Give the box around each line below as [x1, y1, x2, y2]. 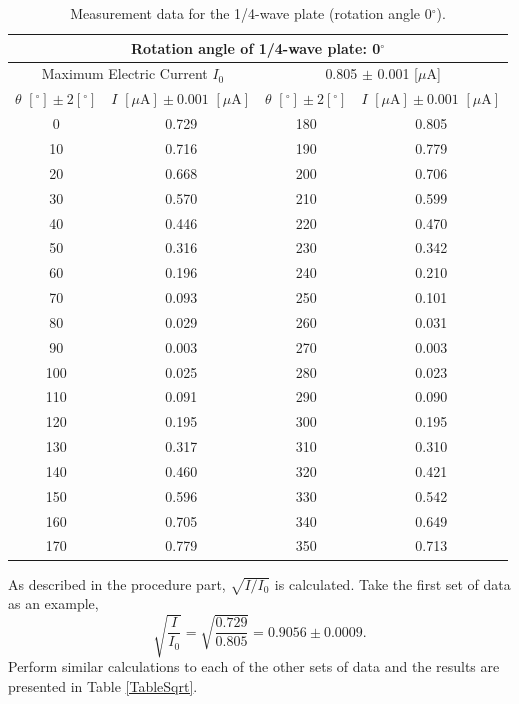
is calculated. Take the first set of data [274, 573, 511, 594]
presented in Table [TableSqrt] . [8, 676, 198, 697]
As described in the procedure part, [8, 573, 226, 594]
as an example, [8, 593, 99, 614]
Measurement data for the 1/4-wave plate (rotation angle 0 [70, 3, 432, 23]
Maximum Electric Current [41, 63, 208, 84]
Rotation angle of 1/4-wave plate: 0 [131, 37, 381, 58]
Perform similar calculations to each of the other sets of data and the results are [8, 656, 500, 677]
